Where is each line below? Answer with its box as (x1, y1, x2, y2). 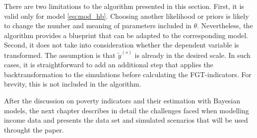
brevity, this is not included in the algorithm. (4, 79, 141, 89)
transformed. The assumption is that (4, 49, 116, 60)
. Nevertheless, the (197, 20, 253, 31)
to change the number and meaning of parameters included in (4, 20, 192, 31)
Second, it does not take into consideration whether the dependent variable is (4, 40, 239, 50)
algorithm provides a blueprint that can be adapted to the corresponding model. (4, 30, 248, 40)
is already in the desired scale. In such (134, 49, 251, 60)
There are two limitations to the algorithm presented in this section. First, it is (4, 1, 244, 11)
